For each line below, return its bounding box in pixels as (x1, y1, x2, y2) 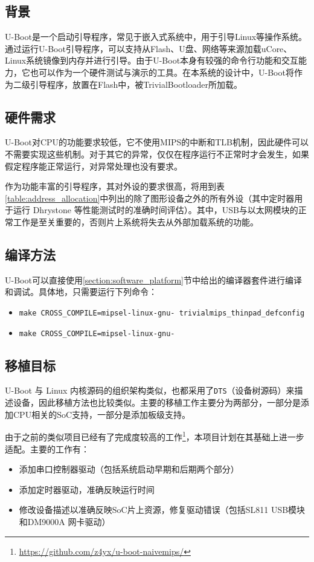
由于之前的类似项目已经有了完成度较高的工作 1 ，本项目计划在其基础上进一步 (5, 429, 304, 443)
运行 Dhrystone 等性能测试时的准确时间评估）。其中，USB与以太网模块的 (13, 203, 298, 216)
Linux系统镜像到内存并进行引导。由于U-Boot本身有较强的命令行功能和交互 (5, 54, 299, 67)
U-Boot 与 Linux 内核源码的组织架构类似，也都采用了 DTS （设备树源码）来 (5, 384, 295, 397)
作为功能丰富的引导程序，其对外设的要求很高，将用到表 (5, 180, 225, 193)
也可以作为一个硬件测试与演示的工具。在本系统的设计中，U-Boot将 (30, 65, 294, 78)
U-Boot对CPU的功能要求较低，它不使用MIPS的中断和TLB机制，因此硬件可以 (5, 136, 309, 148)
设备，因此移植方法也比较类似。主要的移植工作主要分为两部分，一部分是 (13, 396, 301, 409)
